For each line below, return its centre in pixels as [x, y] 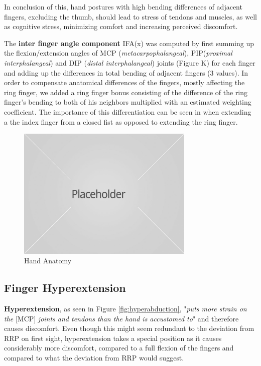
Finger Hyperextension [65, 288]
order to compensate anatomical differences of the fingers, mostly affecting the [124, 82]
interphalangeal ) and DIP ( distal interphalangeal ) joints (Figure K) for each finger [130, 62]
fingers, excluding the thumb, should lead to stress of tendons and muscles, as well [130, 16]
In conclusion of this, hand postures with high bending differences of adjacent [123, 7]
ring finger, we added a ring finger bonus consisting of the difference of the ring [126, 92]
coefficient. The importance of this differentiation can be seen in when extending [128, 111]
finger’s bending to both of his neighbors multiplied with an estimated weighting [128, 102]
